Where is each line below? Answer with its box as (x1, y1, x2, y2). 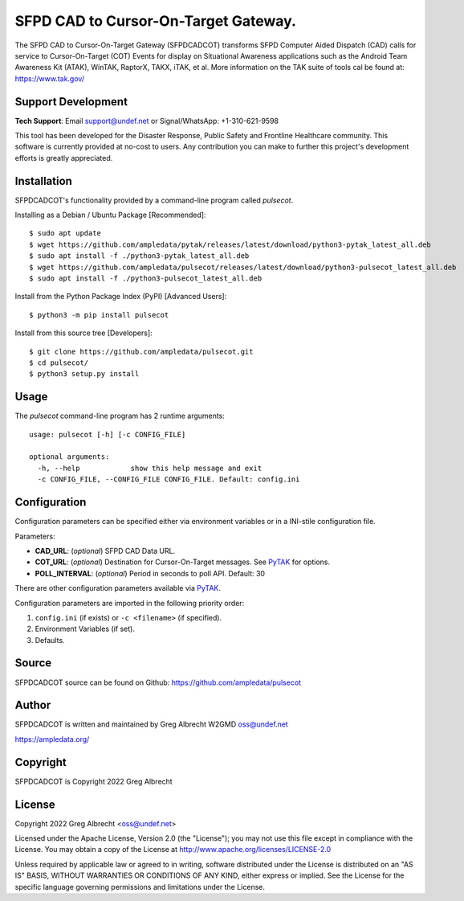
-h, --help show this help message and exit (37, 463, 263, 473)
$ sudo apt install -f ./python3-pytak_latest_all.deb (29, 252, 250, 260)
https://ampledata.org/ (14, 734, 90, 743)
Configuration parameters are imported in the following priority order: (14, 598, 245, 608)
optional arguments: (29, 453, 110, 461)
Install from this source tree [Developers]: (14, 328, 153, 338)
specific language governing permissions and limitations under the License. (14, 882, 265, 891)
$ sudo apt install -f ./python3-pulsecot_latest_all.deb (29, 274, 263, 283)
